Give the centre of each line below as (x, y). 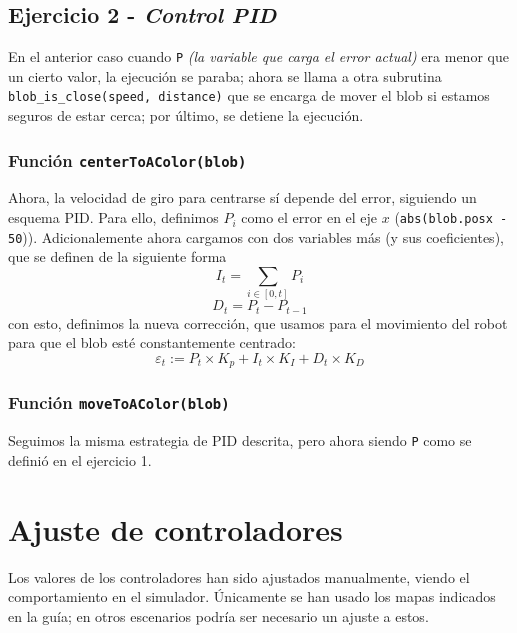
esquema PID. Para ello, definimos (113, 217)
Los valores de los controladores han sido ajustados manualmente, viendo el (239, 576)
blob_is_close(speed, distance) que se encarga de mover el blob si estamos (249, 95)
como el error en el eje (309, 217)
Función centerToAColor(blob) (127, 159)
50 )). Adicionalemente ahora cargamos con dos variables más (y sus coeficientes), (256, 236)
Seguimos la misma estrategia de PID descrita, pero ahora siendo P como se (240, 440)
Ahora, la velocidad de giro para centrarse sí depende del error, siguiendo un (242, 197)
